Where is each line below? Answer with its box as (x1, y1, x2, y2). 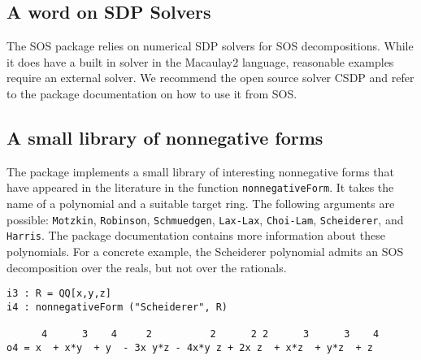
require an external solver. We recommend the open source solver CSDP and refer (7, 69, 414, 86)
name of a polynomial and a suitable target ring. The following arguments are (7, 195, 395, 212)
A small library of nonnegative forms (7, 124, 323, 150)
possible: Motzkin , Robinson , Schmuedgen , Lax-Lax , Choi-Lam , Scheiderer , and (7, 210, 404, 228)
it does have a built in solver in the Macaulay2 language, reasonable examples (7, 53, 394, 70)
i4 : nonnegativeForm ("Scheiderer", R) (7, 301, 228, 313)
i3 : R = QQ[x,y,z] (7, 288, 111, 300)
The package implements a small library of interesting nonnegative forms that (7, 163, 394, 180)
